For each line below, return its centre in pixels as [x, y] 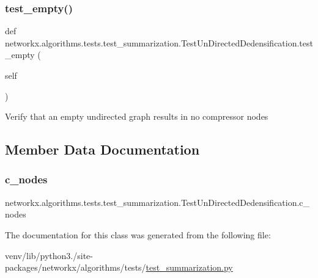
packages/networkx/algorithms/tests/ [76, 267]
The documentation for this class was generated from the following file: [138, 234]
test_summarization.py [189, 267]
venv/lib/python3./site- [49, 255]
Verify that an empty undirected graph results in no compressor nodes [137, 116]
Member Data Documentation [102, 149]
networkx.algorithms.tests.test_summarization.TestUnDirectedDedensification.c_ [157, 202]
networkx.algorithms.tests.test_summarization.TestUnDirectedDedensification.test [159, 42]
